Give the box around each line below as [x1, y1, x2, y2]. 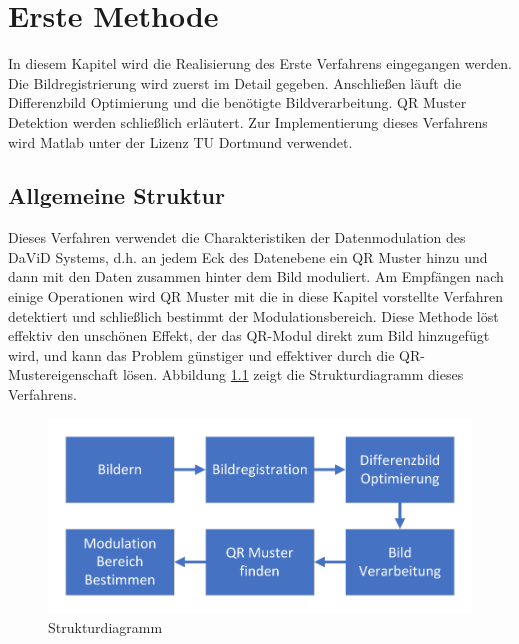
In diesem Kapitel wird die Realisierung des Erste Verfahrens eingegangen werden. [8, 53, 512, 74]
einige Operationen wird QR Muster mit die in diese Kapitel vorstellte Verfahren [8, 286, 503, 307]
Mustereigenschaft [8, 364, 119, 385]
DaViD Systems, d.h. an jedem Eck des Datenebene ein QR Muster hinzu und [8, 246, 488, 267]
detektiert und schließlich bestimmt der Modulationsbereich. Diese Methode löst [8, 305, 499, 326]
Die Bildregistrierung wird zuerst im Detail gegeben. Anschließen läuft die [8, 72, 462, 93]
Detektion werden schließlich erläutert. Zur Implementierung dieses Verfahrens [8, 111, 488, 132]
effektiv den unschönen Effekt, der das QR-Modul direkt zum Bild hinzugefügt [8, 325, 490, 346]
